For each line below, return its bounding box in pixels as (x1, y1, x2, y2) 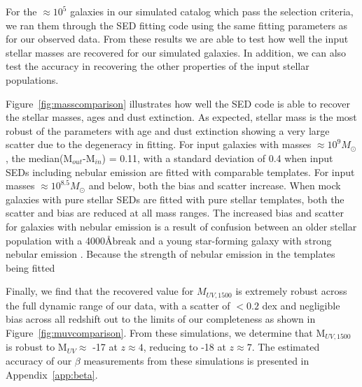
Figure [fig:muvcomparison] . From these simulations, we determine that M (6, 325, 326, 339)
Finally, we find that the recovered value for (6, 284, 194, 298)
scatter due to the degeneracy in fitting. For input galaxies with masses (6, 137, 312, 152)
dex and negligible (262, 298, 340, 312)
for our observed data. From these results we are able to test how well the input (6, 31, 349, 46)
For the (6, 4, 37, 18)
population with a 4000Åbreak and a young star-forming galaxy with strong (6, 233, 332, 247)
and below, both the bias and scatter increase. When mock (88, 178, 341, 193)
